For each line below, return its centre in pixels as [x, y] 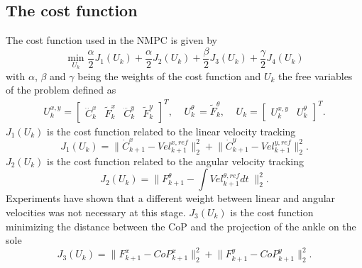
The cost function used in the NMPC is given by [111, 40]
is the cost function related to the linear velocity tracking [171, 131]
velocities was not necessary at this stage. [96, 212]
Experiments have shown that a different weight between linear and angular [171, 198]
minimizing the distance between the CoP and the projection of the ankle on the [181, 226]
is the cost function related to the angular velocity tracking [175, 161]
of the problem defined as [61, 90]
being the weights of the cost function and [169, 76]
